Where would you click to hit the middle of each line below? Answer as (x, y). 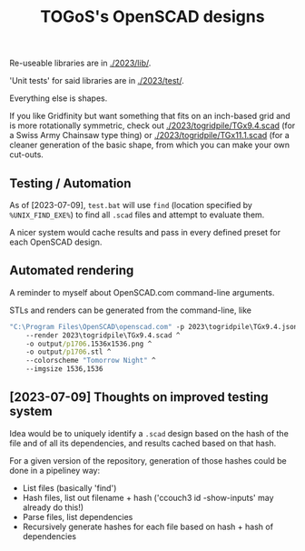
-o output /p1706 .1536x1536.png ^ (89, 344)
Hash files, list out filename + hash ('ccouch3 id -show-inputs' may (148, 497)
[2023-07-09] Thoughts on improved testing (139, 397)
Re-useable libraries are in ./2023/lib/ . (80, 63)
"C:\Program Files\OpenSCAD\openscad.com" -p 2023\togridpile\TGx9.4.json (154, 326)
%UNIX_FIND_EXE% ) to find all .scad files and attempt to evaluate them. (137, 215)
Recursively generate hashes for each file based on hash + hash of (148, 526)
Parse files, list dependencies (78, 516)
